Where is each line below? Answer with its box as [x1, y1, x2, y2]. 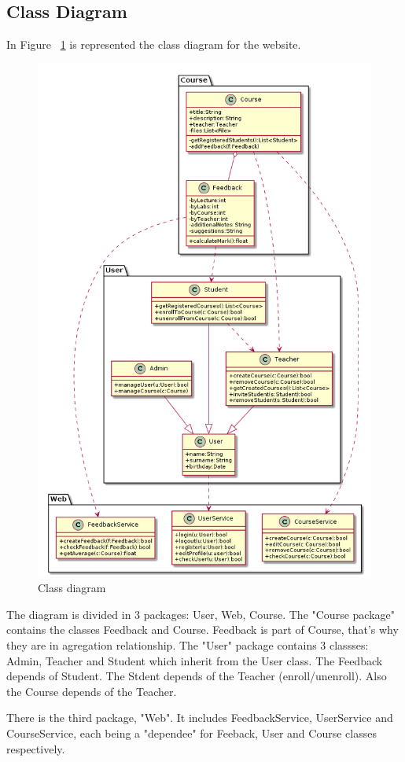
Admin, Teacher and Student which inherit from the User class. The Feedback [6, 652, 383, 668]
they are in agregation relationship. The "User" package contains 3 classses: [6, 637, 369, 653]
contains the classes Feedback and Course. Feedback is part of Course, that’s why [6, 621, 399, 638]
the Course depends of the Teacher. [6, 683, 177, 699]
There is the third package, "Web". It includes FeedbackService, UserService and [6, 709, 393, 726]
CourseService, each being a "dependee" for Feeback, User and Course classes [6, 725, 377, 742]
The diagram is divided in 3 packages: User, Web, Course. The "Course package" [6, 606, 395, 622]
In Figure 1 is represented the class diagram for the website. [6, 36, 301, 53]
